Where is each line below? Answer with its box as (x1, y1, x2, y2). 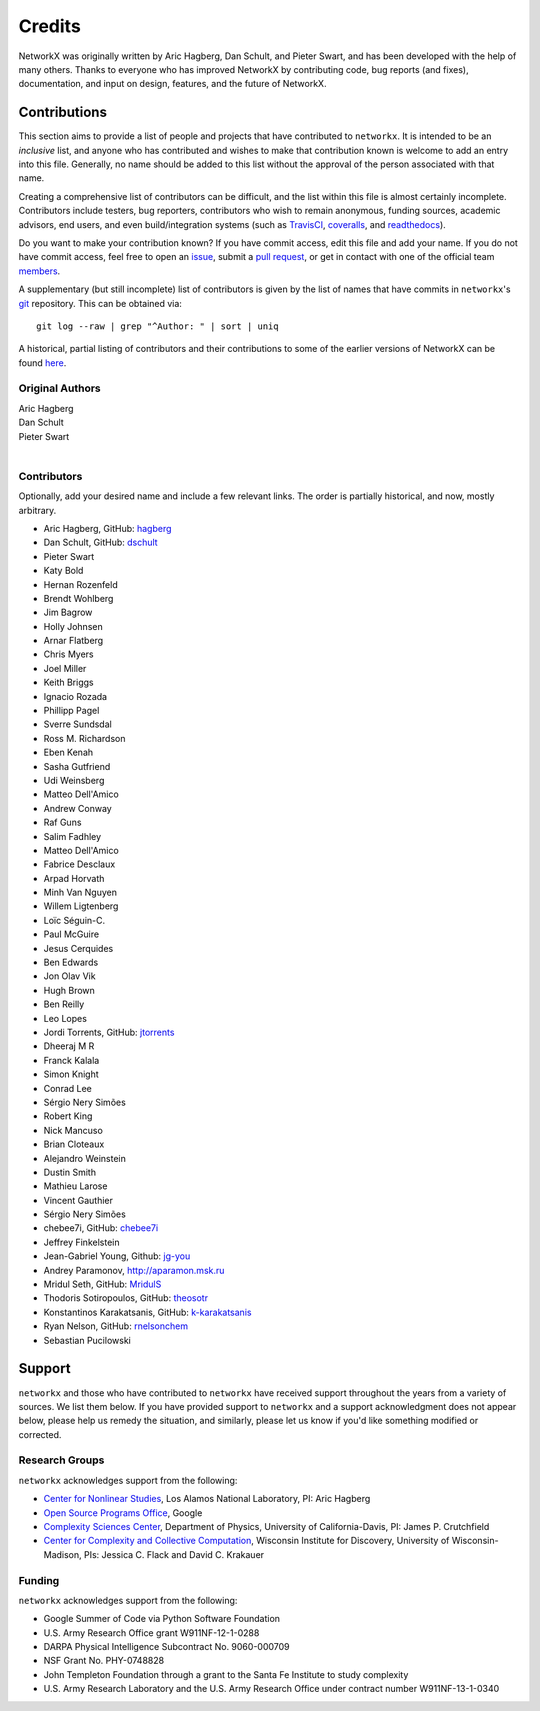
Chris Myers (43, 648, 94, 660)
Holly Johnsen (43, 620, 104, 632)
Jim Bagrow (43, 606, 93, 619)
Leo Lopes (43, 1012, 87, 1024)
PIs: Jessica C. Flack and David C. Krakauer (83, 1548, 265, 1560)
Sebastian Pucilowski (43, 1334, 132, 1346)
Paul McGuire (43, 928, 100, 940)
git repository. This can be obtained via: (18, 297, 182, 309)
